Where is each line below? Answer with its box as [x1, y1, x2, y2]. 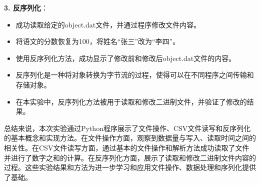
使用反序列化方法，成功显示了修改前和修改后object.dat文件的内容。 [15, 52, 236, 63]
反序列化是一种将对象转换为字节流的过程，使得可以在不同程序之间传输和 [15, 69, 254, 80]
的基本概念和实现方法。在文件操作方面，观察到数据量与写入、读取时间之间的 [4, 132, 256, 143]
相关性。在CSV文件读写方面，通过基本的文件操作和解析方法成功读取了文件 [4, 142, 249, 152]
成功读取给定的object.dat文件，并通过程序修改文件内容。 [15, 19, 201, 29]
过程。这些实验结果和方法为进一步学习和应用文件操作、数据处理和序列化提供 [4, 162, 256, 172]
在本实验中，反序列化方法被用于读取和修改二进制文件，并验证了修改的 [15, 96, 247, 106]
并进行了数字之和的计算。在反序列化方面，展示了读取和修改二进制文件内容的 [4, 152, 256, 162]
